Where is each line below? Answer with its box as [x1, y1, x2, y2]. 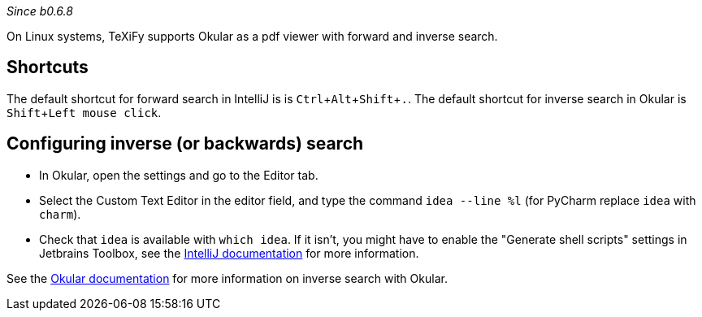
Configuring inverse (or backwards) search [6, 133, 364, 154]
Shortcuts [6, 57, 89, 78]
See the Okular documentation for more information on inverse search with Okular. [6, 271, 448, 285]
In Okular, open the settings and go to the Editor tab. [39, 167, 318, 182]
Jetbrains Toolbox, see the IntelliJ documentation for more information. [39, 245, 419, 260]
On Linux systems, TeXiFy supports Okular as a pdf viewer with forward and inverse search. [6, 29, 498, 43]
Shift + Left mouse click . [6, 105, 162, 119]
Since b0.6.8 [6, 4, 73, 18]
